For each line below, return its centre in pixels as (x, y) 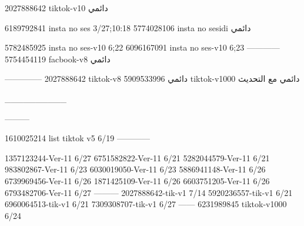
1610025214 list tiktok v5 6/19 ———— (78, 138)
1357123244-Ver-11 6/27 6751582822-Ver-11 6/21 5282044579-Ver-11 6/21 (137, 157)
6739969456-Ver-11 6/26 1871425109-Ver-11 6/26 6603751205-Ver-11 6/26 (137, 180)
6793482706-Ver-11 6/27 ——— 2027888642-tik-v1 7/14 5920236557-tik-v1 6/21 (149, 192)
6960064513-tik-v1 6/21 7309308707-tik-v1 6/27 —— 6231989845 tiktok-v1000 (146, 204)
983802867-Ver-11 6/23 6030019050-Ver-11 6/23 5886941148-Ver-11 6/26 (135, 169)
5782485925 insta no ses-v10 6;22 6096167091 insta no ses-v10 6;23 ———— (142, 47)
